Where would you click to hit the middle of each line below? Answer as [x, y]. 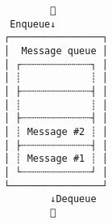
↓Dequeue [73, 199]
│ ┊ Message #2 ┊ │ [56, 131]
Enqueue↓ [33, 24]
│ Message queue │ [56, 51]
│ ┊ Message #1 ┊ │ [56, 159]
